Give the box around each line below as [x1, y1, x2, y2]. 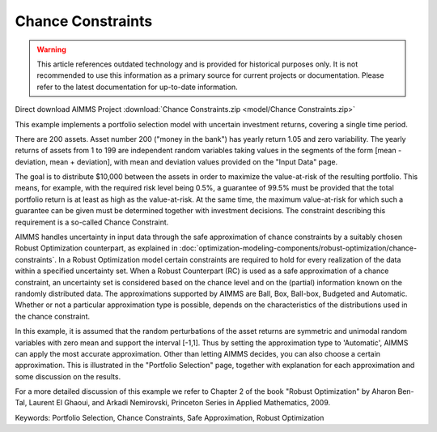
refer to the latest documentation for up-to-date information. [36, 82, 238, 92]
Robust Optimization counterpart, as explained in [15, 243, 178, 253]
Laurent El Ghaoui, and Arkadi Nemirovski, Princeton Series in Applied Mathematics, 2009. [28, 398, 331, 408]
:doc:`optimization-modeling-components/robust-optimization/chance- [179, 243, 417, 253]
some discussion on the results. [15, 371, 121, 381]
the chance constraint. [15, 311, 91, 321]
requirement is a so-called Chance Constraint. [15, 217, 169, 227]
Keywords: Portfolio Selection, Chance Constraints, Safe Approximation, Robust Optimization [15, 413, 325, 422]
